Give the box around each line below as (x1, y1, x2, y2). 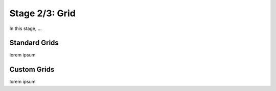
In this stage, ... (9, 25, 42, 32)
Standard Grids (9, 39, 59, 47)
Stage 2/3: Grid (9, 8, 76, 19)
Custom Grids (9, 65, 55, 74)
